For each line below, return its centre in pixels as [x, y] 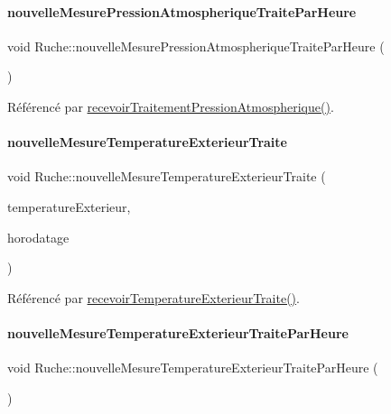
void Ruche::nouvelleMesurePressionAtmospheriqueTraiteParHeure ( [196, 46]
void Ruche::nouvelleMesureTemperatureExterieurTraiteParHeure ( [193, 368]
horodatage [38, 237]
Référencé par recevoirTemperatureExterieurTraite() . [154, 297]
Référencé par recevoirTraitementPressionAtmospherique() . [171, 106]
